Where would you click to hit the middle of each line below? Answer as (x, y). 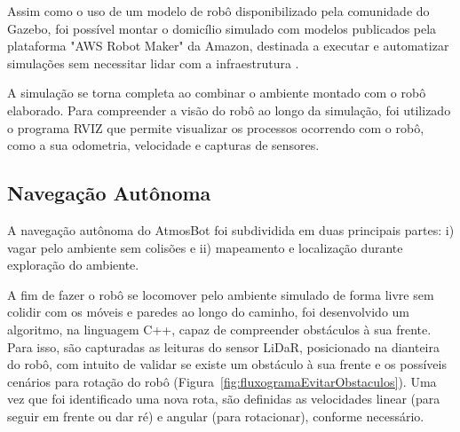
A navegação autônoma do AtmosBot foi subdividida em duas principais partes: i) (231, 229)
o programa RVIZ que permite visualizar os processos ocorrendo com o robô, (216, 127)
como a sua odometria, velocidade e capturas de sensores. (163, 145)
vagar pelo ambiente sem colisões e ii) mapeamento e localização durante (205, 247)
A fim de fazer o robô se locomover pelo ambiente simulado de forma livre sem (221, 294)
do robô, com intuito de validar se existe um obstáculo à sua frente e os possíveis (227, 364)
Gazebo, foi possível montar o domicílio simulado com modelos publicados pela (222, 28)
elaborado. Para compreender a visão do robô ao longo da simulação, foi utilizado (229, 110)
